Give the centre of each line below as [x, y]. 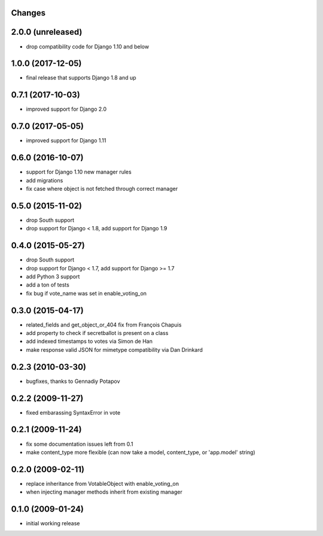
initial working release [53, 523]
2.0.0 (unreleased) [47, 32]
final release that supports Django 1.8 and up [81, 78]
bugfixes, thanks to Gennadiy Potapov [73, 381]
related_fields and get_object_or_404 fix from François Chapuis [104, 325]
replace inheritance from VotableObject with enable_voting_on [103, 483]
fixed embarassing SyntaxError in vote [73, 412]
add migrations [45, 180]
